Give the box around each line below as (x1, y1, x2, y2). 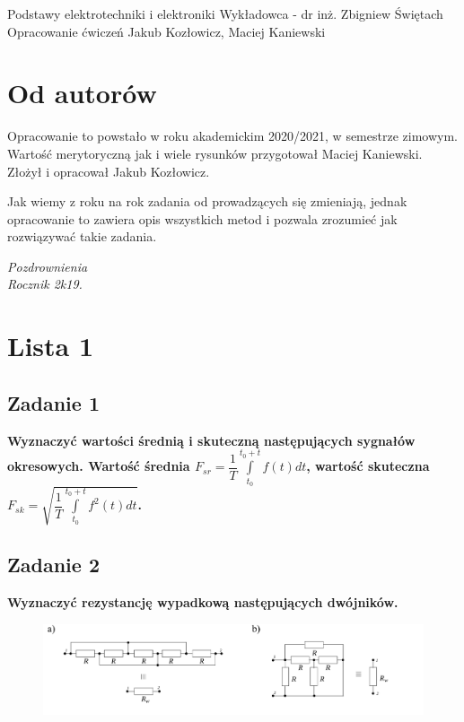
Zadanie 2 (7, 551, 100, 578)
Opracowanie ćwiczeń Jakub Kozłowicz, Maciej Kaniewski (7, 22, 326, 40)
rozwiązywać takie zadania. (7, 227, 157, 246)
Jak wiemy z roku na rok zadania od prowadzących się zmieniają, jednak (7, 192, 407, 211)
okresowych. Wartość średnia (7, 457, 190, 475)
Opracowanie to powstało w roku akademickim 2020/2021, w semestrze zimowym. (7, 126, 458, 145)
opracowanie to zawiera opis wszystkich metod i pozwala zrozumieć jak (7, 209, 398, 228)
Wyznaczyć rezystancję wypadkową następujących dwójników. (7, 592, 398, 611)
